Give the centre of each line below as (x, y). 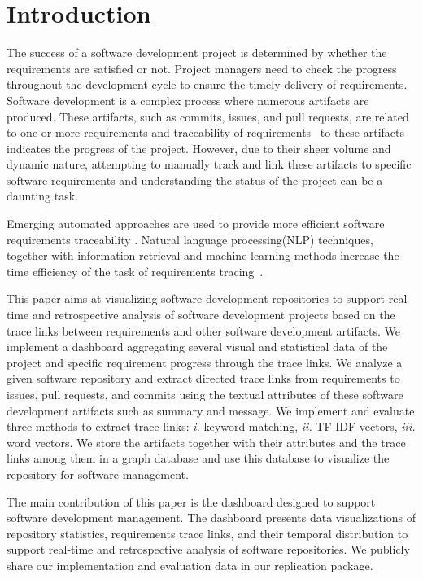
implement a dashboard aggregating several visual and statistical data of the (197, 347)
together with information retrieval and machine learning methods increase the (203, 255)
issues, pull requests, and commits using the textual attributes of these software (205, 394)
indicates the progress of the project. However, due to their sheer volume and (199, 148)
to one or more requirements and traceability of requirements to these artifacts (206, 132)
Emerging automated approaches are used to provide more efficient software (196, 224)
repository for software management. (98, 474)
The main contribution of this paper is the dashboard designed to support (191, 501)
